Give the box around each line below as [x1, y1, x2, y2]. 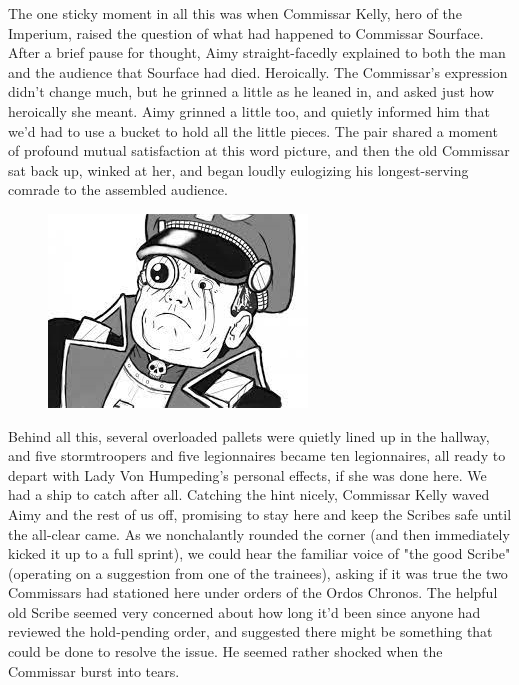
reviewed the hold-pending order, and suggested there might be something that [8, 621, 493, 642]
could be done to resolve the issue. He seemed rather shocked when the [8, 641, 443, 662]
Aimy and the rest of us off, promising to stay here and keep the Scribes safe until [8, 503, 512, 524]
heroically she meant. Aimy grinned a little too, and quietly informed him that [8, 100, 491, 121]
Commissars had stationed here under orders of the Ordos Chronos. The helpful [8, 582, 498, 603]
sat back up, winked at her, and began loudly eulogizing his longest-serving [8, 159, 469, 180]
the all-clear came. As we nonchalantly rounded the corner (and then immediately [8, 523, 510, 544]
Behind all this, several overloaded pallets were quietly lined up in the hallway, [8, 425, 490, 446]
